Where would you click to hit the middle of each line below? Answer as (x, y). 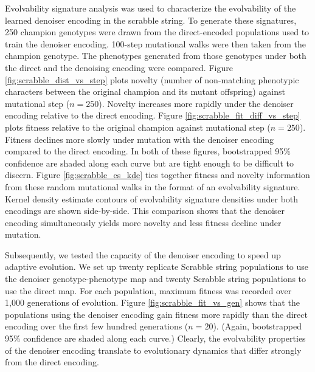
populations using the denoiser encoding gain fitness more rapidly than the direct (156, 314)
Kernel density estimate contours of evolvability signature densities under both (152, 198)
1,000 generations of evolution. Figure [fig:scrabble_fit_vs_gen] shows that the (152, 302)
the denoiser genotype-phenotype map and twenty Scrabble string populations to (156, 279)
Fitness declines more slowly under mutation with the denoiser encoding (140, 139)
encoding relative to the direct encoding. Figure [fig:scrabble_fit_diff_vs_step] (153, 115)
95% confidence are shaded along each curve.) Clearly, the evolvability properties (155, 338)
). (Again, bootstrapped (257, 326)
